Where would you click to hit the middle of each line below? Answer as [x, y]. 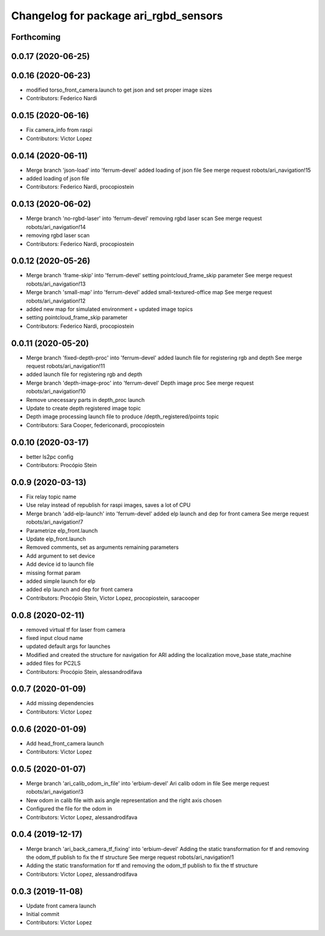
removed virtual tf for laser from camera [76, 629]
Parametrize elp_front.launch [62, 530]
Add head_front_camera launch [65, 743]
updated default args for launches [68, 646]
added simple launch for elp [61, 581]
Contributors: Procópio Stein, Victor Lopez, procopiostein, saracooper [113, 598]
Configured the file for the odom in [69, 809]
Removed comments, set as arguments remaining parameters [102, 547]
